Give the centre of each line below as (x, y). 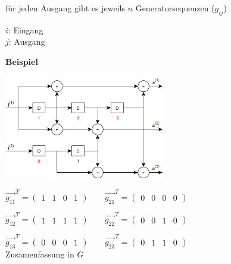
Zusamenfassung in (40, 254)
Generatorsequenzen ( (175, 8)
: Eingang (26, 29)
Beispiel (22, 61)
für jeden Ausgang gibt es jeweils (65, 8)
